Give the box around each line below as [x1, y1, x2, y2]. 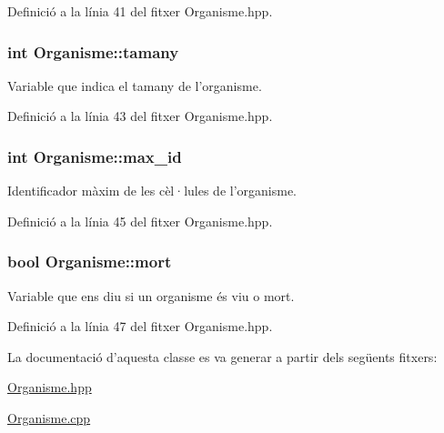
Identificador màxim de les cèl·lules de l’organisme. [7, 181, 298, 200]
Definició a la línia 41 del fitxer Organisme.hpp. [7, 2, 273, 20]
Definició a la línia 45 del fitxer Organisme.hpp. [7, 211, 273, 230]
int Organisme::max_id [7, 145, 182, 167]
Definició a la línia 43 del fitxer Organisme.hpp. [7, 106, 273, 126]
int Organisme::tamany [7, 40, 179, 63]
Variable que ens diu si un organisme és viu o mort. [7, 286, 295, 305]
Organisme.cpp [7, 408, 91, 427]
